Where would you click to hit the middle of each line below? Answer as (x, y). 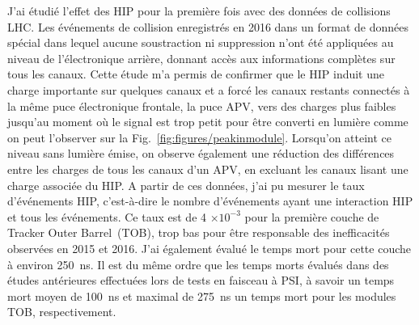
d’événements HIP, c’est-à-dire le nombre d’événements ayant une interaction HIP (210, 201)
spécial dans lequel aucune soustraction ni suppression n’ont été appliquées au (201, 42)
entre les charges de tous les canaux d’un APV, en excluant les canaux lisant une (208, 169)
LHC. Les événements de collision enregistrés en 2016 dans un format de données (208, 26)
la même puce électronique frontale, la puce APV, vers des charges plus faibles (202, 106)
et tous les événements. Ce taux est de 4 (107, 216)
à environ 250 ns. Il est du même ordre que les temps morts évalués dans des (198, 264)
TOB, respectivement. (62, 312)
